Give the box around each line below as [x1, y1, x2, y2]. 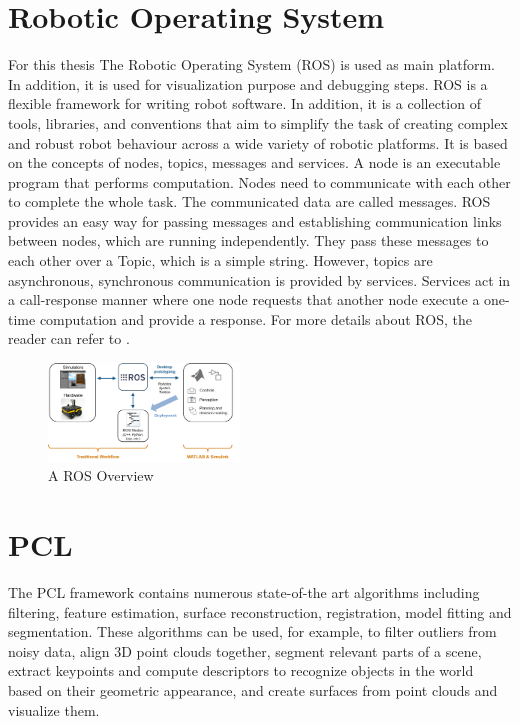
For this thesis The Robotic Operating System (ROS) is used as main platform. [8, 54, 495, 75]
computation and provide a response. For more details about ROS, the [39, 308, 472, 329]
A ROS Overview [48, 465, 154, 486]
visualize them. [8, 699, 100, 720]
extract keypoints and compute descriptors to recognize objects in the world [8, 660, 474, 681]
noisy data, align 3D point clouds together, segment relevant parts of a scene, [8, 640, 482, 661]
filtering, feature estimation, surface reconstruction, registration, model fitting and [8, 601, 512, 622]
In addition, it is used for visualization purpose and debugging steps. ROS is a [8, 73, 488, 94]
